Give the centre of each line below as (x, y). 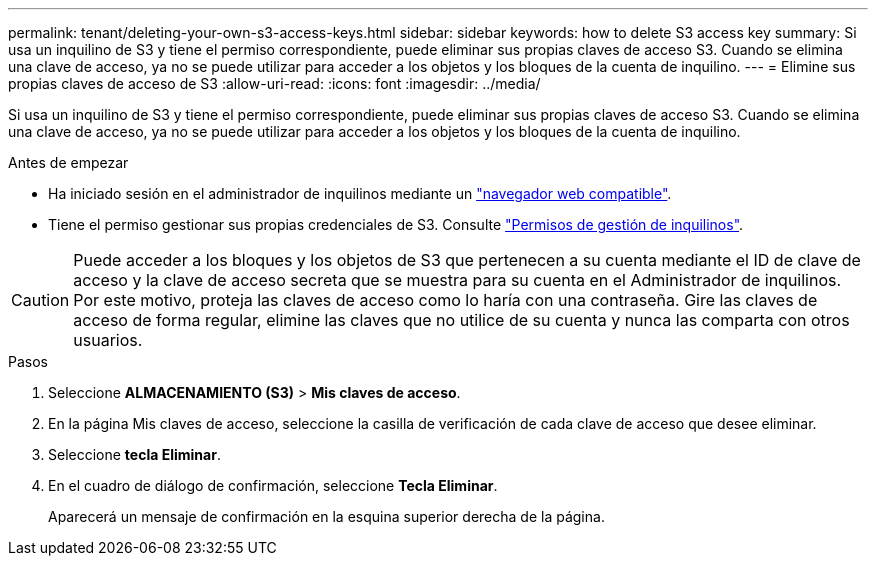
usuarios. (108, 340)
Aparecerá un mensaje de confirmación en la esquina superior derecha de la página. (326, 516)
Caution (40, 300)
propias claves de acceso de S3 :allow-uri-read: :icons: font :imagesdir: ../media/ (274, 83)
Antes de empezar (68, 162)
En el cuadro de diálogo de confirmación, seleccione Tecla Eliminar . (273, 485)
